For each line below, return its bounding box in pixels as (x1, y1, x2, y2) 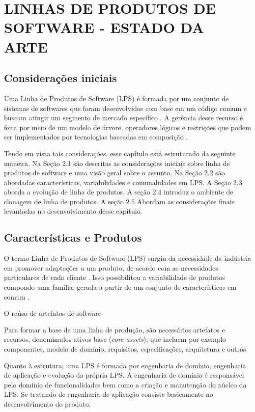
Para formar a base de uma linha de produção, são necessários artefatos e (4, 324, 225, 334)
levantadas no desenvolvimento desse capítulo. (4, 206, 142, 216)
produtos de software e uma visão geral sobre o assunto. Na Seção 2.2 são (4, 167, 225, 178)
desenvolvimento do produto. (4, 399, 91, 409)
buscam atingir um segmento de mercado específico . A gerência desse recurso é (4, 112, 243, 123)
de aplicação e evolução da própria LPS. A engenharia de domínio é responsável (4, 370, 244, 380)
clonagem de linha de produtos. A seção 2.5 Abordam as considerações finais (4, 196, 235, 206)
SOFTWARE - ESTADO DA (4, 17, 204, 37)
